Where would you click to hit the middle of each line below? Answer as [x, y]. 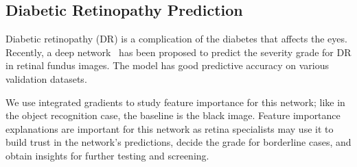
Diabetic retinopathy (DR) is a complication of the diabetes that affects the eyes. [176, 39]
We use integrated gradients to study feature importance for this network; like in [175, 102]
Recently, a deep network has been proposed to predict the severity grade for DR [178, 52]
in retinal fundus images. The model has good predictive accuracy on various [168, 65]
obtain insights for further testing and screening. [107, 155]
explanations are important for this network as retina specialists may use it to [170, 128]
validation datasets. [46, 78]
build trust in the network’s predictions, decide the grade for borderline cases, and [178, 142]
